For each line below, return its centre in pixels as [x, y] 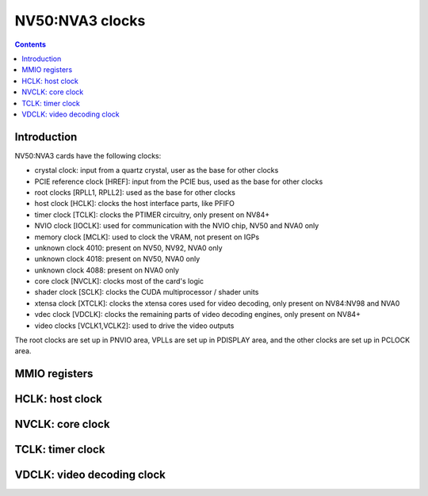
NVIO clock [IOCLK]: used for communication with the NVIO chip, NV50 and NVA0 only [177, 226]
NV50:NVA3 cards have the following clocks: [88, 155]
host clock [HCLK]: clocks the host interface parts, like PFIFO [135, 204]
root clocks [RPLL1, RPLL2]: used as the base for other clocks [135, 192]
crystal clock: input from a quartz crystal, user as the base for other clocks [157, 170]
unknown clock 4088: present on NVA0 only [107, 270]
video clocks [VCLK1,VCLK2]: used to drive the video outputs [134, 326]
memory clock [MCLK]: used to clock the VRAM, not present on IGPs [147, 237]
